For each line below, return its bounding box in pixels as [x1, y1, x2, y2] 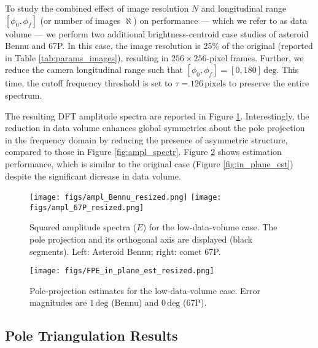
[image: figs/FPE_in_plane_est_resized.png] [29, 267, 214, 276]
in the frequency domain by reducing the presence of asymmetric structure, [5, 133, 288, 146]
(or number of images [40, 13, 121, 26]
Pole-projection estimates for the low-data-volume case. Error [29, 284, 261, 297]
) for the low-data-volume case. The [142, 221, 277, 233]
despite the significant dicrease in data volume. [5, 169, 181, 182]
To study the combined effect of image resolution [5, 2, 189, 14]
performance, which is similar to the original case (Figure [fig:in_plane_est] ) [5, 157, 293, 170]
